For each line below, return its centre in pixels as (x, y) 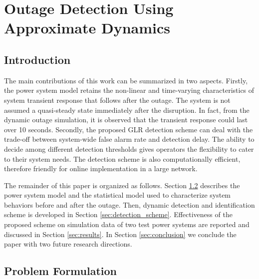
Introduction (37, 59)
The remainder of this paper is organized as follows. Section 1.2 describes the (122, 185)
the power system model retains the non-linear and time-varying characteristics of (129, 90)
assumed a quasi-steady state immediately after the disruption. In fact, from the (127, 110)
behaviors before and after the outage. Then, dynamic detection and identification (129, 204)
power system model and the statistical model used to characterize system (118, 195)
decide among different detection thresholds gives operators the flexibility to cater (129, 148)
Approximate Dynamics (87, 28)
